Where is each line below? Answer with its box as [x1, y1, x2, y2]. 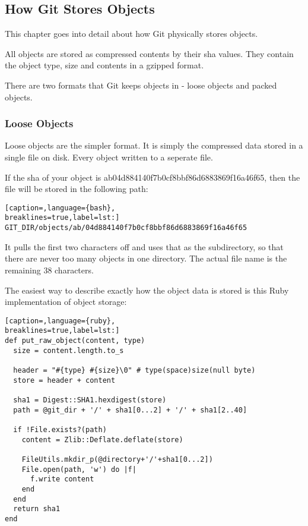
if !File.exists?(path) [13, 425, 107, 434]
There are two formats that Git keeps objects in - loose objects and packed [5, 78, 277, 91]
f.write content [30, 475, 94, 484]
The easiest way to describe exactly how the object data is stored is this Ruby [5, 284, 289, 296]
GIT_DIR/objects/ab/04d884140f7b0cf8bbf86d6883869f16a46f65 [5, 223, 247, 232]
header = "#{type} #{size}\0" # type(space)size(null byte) [13, 366, 256, 374]
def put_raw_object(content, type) [5, 336, 145, 345]
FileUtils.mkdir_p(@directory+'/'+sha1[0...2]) [21, 455, 213, 464]
